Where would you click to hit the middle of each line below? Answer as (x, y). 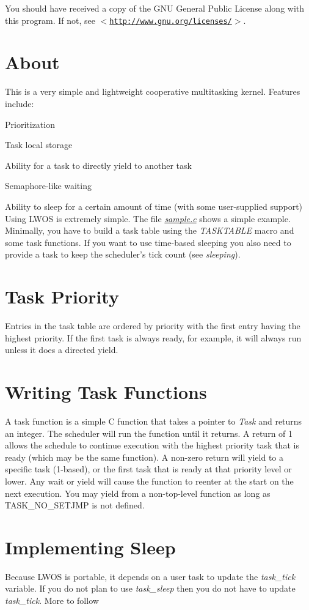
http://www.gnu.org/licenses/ (171, 21)
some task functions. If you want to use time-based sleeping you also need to (148, 242)
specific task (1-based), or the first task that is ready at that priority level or (148, 469)
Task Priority (62, 296)
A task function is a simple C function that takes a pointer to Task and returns (154, 421)
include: (20, 103)
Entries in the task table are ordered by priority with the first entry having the (153, 326)
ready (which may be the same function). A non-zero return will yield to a (144, 457)
